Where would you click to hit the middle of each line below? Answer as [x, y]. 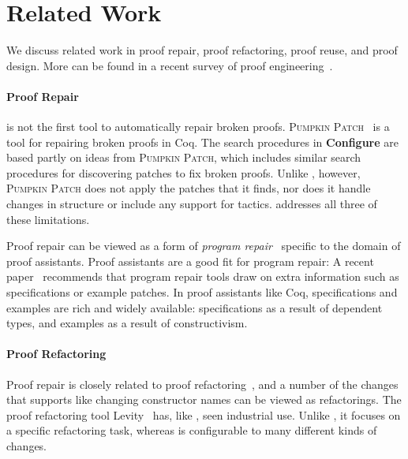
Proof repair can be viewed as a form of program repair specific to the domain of [204, 246]
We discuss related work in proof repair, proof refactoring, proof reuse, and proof [202, 50]
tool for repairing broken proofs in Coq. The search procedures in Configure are [202, 142]
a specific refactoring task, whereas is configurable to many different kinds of [192, 430]
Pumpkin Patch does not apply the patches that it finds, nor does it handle [189, 188]
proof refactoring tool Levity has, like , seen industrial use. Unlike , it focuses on [204, 414]
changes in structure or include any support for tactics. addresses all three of [192, 204]
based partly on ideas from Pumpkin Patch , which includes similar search [184, 157]
